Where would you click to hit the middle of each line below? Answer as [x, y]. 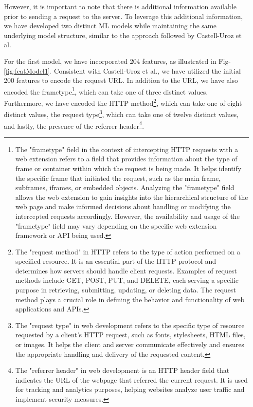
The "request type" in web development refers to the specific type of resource [130, 325]
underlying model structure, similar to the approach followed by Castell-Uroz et [123, 35]
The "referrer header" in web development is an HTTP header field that [122, 370]
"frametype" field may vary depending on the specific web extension [116, 225]
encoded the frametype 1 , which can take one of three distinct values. [106, 91]
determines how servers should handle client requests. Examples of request [126, 270]
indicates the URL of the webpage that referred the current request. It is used [132, 379]
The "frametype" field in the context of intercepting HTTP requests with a [127, 149]
